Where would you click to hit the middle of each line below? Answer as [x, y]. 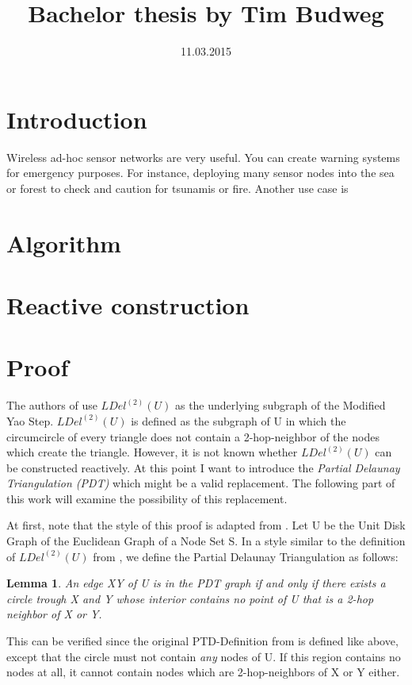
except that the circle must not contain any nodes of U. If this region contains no [204, 656]
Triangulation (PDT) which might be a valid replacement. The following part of [201, 483]
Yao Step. [30, 420]
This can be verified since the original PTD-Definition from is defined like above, [202, 641]
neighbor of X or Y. [54, 614]
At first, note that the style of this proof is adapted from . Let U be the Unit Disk [206, 525]
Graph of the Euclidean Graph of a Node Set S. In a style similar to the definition [206, 541]
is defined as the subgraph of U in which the [238, 420]
